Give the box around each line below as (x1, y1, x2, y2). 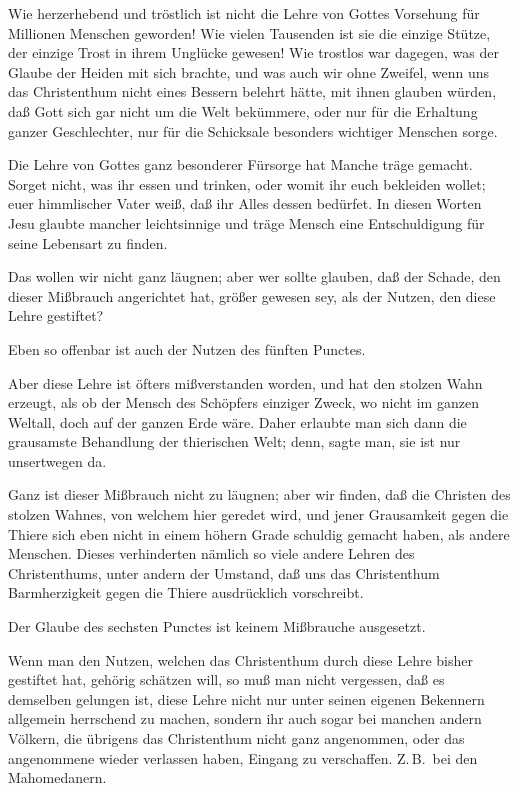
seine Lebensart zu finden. (8, 232, 168, 253)
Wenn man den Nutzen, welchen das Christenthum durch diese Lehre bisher (8, 649, 473, 670)
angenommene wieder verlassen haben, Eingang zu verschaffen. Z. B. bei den (8, 747, 478, 768)
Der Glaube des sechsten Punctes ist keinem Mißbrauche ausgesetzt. (8, 616, 426, 637)
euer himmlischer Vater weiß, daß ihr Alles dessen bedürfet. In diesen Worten (8, 193, 482, 214)
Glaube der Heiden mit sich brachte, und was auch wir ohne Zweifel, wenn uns (8, 61, 490, 82)
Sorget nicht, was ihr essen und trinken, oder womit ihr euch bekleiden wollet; (8, 173, 486, 194)
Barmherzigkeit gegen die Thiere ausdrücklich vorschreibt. (8, 582, 364, 603)
